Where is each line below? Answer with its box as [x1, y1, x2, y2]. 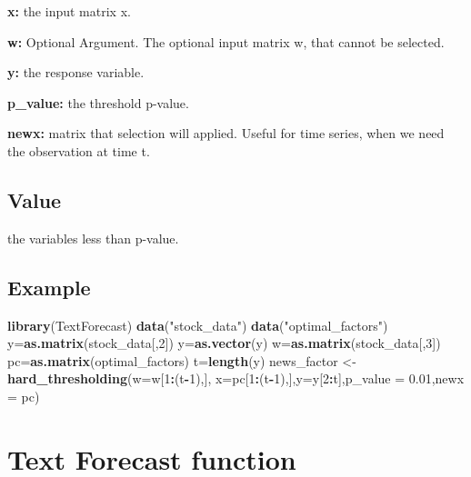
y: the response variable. [7, 63, 145, 82]
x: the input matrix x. [7, 2, 131, 20]
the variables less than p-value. [7, 228, 179, 247]
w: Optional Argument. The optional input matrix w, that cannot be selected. [7, 32, 445, 51]
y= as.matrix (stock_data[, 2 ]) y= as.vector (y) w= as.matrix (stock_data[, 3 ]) [7, 333, 441, 353]
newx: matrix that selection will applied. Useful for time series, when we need [7, 124, 445, 143]
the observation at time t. [7, 141, 150, 160]
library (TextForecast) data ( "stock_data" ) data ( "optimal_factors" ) [7, 315, 388, 334]
